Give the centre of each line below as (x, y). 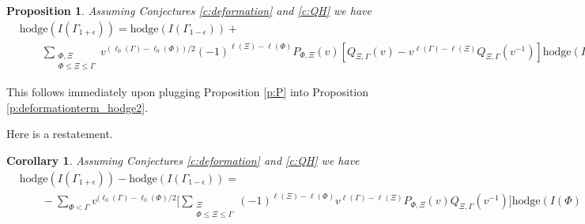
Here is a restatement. (60, 134)
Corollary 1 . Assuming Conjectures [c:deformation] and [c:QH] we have (183, 161)
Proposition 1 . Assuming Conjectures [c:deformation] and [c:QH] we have (189, 10)
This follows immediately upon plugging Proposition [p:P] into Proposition (188, 92)
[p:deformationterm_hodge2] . (77, 107)
